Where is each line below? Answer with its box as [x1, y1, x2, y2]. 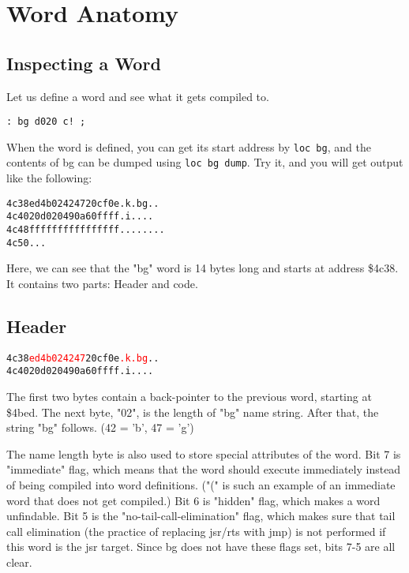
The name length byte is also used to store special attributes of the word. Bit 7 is [6, 445, 401, 462]
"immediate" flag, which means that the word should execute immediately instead [6, 461, 401, 477]
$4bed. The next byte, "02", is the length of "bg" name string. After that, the [6, 403, 379, 420]
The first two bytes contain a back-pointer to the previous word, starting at [6, 388, 372, 405]
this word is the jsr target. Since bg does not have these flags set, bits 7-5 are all [6, 538, 396, 555]
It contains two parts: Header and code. [6, 275, 198, 291]
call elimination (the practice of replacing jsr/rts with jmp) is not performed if [6, 522, 386, 539]
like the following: [6, 170, 92, 186]
